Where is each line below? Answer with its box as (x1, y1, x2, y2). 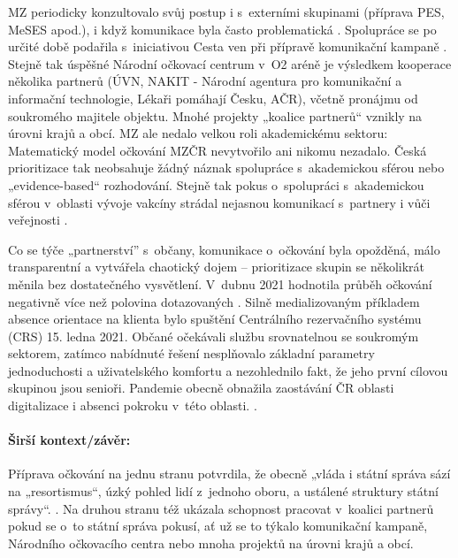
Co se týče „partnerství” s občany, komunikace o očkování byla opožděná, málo (8, 240, 440, 258)
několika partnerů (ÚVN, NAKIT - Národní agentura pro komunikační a (8, 72, 402, 90)
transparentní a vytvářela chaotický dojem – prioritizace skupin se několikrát (8, 257, 425, 276)
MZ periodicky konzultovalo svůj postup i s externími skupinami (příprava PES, (8, 3, 445, 20)
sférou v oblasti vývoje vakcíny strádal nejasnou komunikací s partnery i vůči (8, 193, 431, 211)
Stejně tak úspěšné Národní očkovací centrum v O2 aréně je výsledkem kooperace (8, 54, 452, 73)
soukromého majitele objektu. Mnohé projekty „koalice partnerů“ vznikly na (8, 106, 423, 125)
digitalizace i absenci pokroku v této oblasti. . (8, 396, 257, 415)
